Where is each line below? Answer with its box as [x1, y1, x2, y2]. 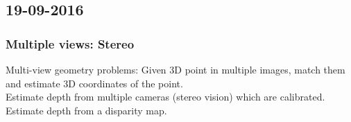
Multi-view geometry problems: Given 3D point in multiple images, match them [6, 62, 345, 76]
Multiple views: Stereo [6, 35, 135, 52]
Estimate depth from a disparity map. [6, 103, 167, 117]
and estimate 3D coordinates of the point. [6, 76, 183, 90]
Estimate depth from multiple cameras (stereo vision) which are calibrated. [6, 89, 325, 104]
